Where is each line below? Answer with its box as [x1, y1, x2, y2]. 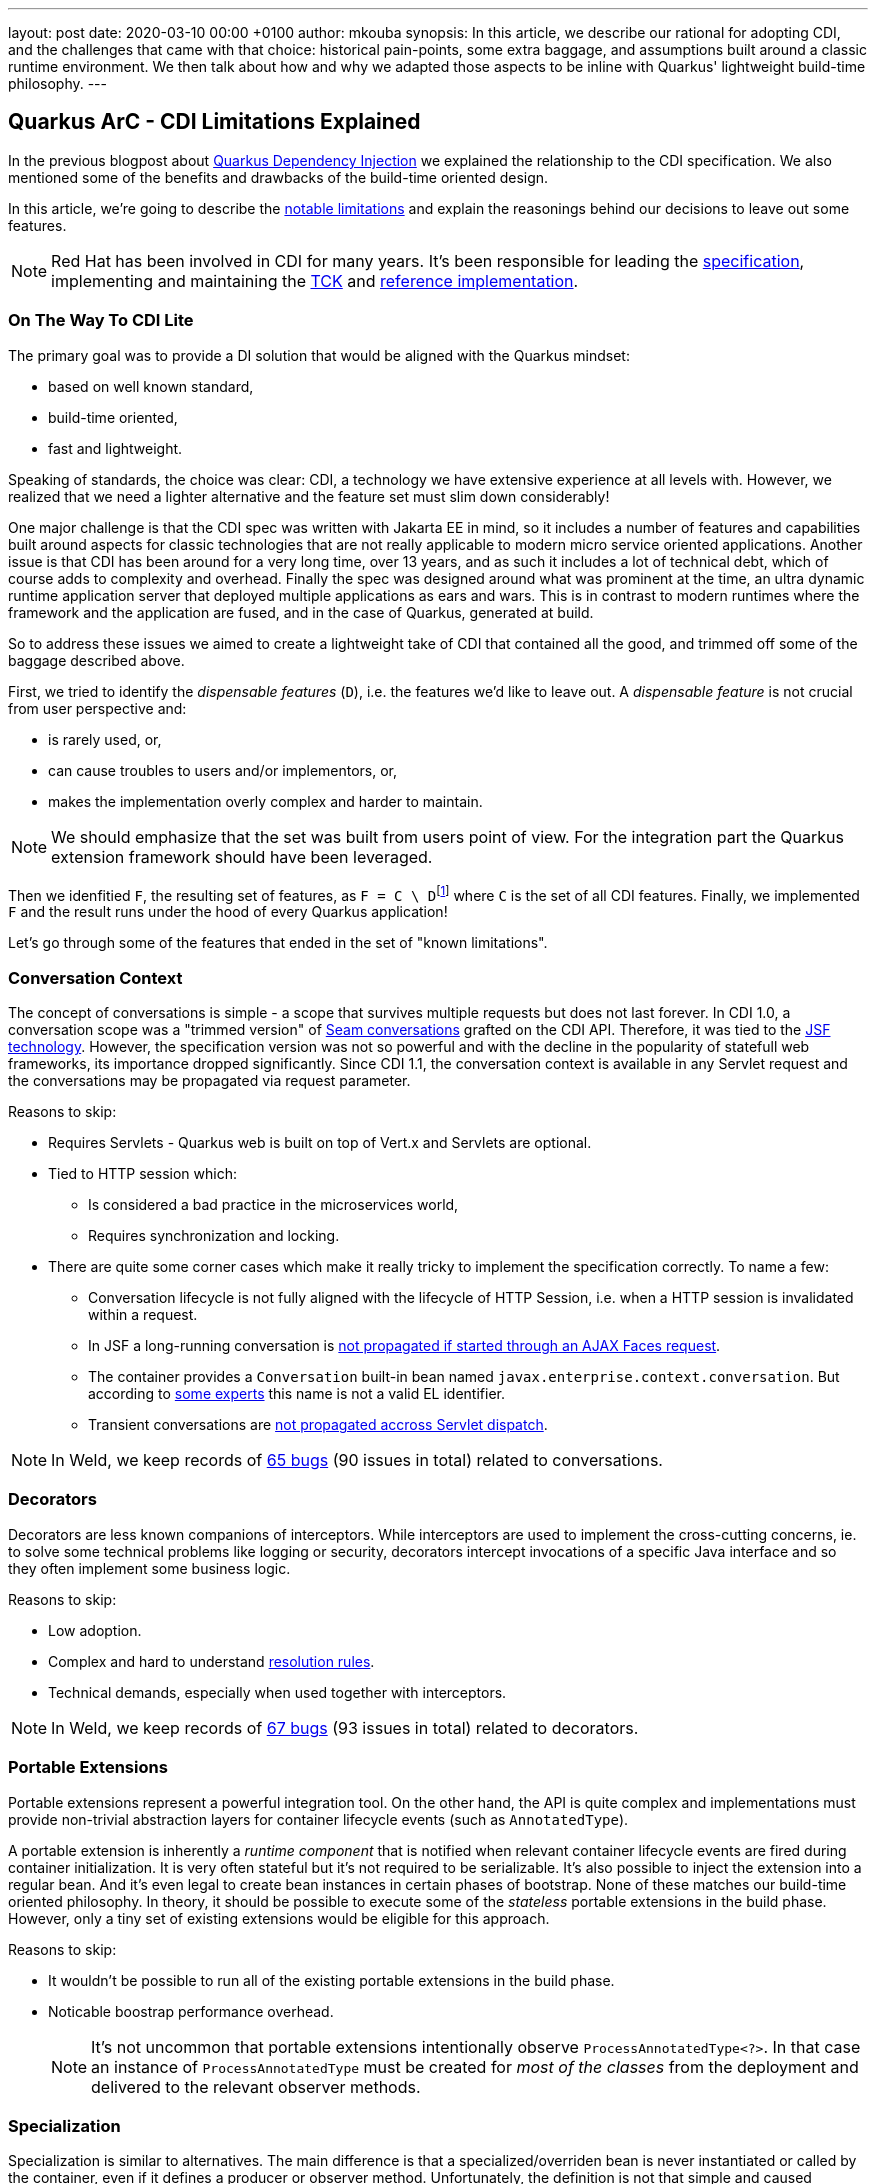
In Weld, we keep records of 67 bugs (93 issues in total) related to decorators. [51, 1717, 639, 1738]
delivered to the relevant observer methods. [91, 2076, 421, 2097]
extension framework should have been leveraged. [51, 846, 433, 867]
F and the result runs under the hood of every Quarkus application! [8, 903, 448, 921]
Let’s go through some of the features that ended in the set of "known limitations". [8, 934, 548, 952]
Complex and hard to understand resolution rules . [48, 1652, 375, 1670]
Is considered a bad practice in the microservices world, [88, 1196, 459, 1213]
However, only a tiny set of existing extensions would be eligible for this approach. [8, 1909, 550, 1927]
